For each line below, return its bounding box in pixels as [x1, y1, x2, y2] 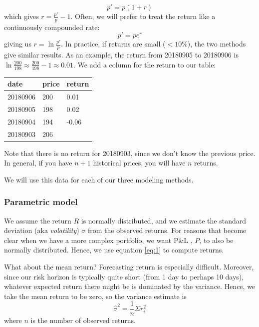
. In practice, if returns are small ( [61, 38, 166, 49]
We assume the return [4, 215, 71, 225]
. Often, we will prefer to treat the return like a [70, 11, 216, 21]
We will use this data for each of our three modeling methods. [4, 174, 194, 184]
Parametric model [4, 195, 78, 208]
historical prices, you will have [93, 157, 186, 168]
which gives [4, 11, 39, 21]
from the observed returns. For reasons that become [87, 225, 247, 235]
